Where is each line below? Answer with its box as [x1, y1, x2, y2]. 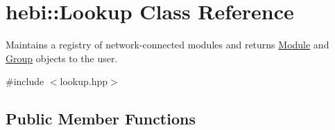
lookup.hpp [60, 74, 108, 89]
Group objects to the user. [6, 50, 118, 65]
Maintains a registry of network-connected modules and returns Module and [6, 37, 329, 52]
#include [6, 74, 44, 89]
